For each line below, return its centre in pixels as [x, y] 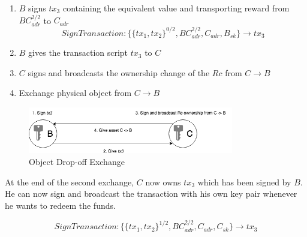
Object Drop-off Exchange [77, 162]
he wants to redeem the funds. [60, 205]
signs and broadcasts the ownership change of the [119, 72]
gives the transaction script [78, 52]
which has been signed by [244, 181]
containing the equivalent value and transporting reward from [176, 8]
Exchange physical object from [75, 93]
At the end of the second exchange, [70, 181]
